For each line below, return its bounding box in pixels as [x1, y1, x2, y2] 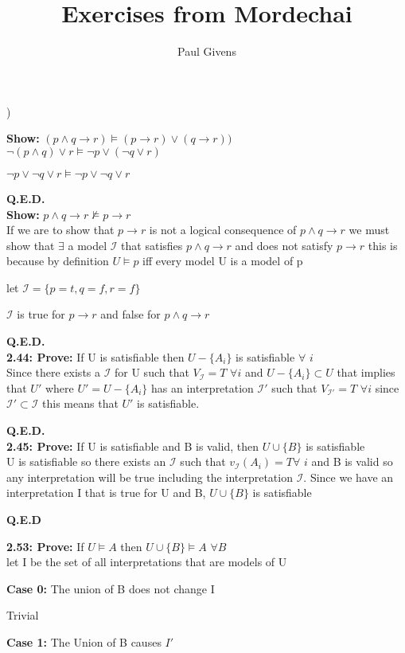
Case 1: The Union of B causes [6, 633, 162, 650]
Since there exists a [6, 364, 101, 381]
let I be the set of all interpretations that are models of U [6, 553, 287, 570]
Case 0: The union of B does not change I [6, 580, 215, 596]
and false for [100, 306, 161, 323]
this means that [42, 395, 119, 412]
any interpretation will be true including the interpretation [6, 468, 293, 485]
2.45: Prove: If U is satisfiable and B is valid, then [6, 437, 259, 454]
